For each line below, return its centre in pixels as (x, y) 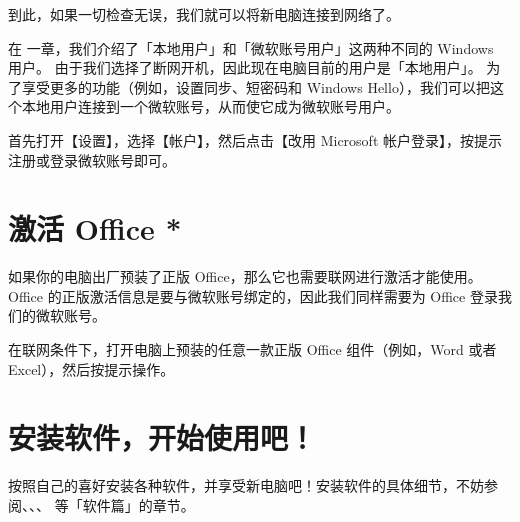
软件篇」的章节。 (138, 504)
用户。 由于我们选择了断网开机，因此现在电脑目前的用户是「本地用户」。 (245, 67)
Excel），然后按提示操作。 (91, 368)
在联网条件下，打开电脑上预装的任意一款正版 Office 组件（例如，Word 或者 (252, 349)
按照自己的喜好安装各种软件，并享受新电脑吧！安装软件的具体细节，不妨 (246, 485)
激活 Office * (95, 228)
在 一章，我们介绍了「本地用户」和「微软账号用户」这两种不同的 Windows (251, 47)
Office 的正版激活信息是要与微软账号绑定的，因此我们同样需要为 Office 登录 (253, 295)
